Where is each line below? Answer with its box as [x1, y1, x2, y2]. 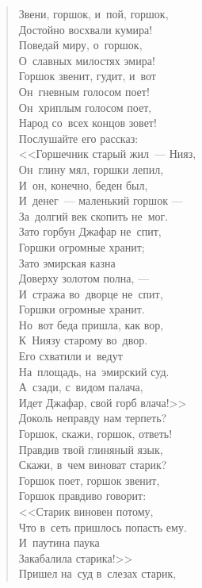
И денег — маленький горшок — [18, 192, 183, 209]
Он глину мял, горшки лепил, [18, 160, 164, 177]
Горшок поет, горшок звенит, [18, 471, 160, 488]
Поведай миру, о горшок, [18, 37, 143, 53]
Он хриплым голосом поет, [18, 98, 152, 115]
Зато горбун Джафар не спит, [18, 223, 162, 240]
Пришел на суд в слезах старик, [18, 565, 177, 582]
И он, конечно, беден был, [18, 176, 148, 193]
